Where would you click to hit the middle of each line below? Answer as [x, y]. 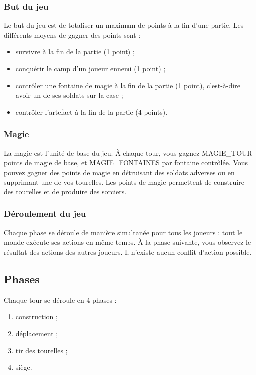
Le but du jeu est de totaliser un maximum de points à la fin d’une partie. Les [124, 25]
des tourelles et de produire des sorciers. [65, 191]
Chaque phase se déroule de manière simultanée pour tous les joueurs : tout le [123, 232]
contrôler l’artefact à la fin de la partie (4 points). [92, 111]
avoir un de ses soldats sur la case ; [69, 95]
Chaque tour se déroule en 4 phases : [60, 299]
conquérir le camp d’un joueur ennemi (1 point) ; [91, 68]
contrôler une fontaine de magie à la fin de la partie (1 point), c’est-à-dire [128, 85]
